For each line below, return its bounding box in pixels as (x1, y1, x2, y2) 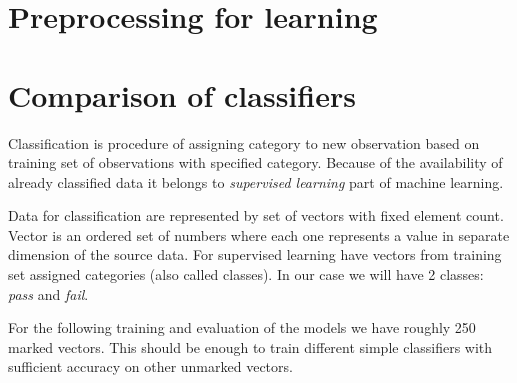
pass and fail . (8, 283, 89, 304)
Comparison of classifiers (8, 74, 356, 115)
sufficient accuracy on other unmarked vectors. (8, 356, 293, 377)
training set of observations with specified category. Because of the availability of (8, 152, 503, 173)
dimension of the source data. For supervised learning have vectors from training (8, 244, 502, 265)
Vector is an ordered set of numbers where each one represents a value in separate (8, 224, 510, 245)
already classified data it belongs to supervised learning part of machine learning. (8, 171, 504, 192)
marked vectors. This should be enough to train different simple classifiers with (8, 336, 493, 357)
